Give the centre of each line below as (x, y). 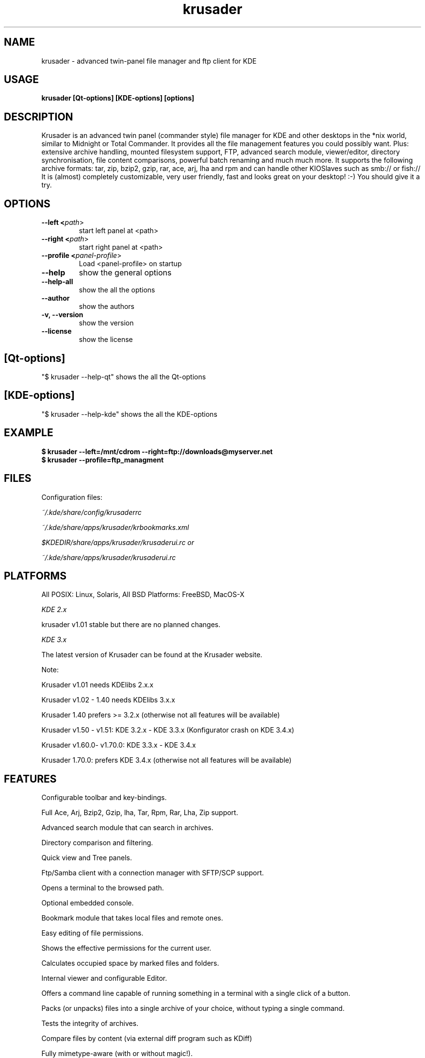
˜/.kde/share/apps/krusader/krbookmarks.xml (115, 527)
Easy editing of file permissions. (92, 933)
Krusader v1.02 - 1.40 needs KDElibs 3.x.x (108, 700)
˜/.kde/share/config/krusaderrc (91, 512)
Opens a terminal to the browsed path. (103, 888)
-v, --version (62, 315)
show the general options (125, 273)
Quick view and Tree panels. (87, 858)
